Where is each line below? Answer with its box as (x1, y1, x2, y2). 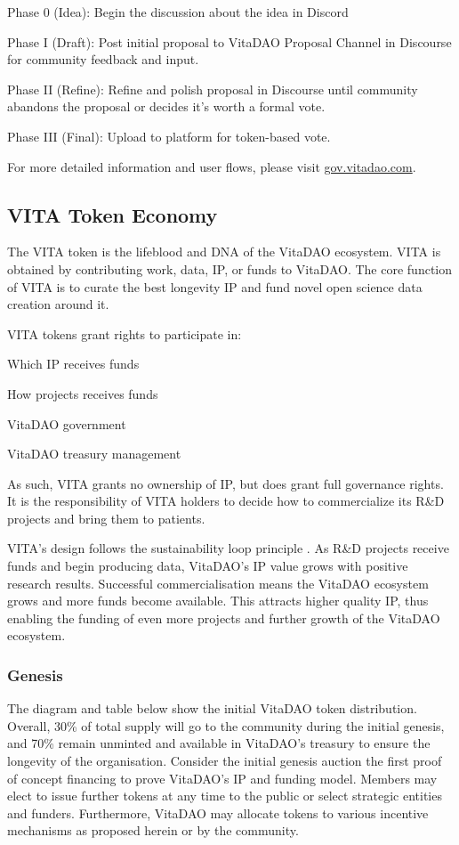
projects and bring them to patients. (7, 508, 205, 527)
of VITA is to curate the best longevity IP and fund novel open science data (7, 277, 423, 296)
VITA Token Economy (7, 200, 218, 228)
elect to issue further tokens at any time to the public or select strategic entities (7, 786, 442, 805)
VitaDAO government (7, 414, 126, 433)
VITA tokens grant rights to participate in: (7, 324, 242, 343)
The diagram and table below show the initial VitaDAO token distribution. (7, 699, 417, 718)
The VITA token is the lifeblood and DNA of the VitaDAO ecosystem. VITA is (7, 242, 441, 261)
